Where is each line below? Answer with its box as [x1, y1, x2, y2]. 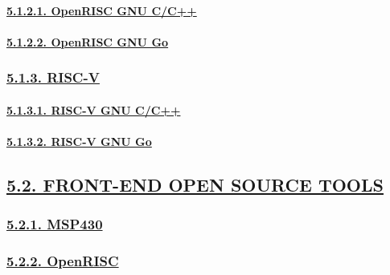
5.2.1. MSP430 [6, 214, 103, 234]
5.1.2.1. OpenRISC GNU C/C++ [6, 2, 197, 18]
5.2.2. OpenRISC [6, 251, 119, 271]
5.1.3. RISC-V [6, 67, 100, 87]
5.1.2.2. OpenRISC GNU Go [6, 33, 169, 50]
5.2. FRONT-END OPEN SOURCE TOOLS [6, 172, 384, 196]
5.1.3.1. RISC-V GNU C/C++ [6, 101, 181, 118]
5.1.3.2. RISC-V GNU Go [6, 133, 152, 149]
